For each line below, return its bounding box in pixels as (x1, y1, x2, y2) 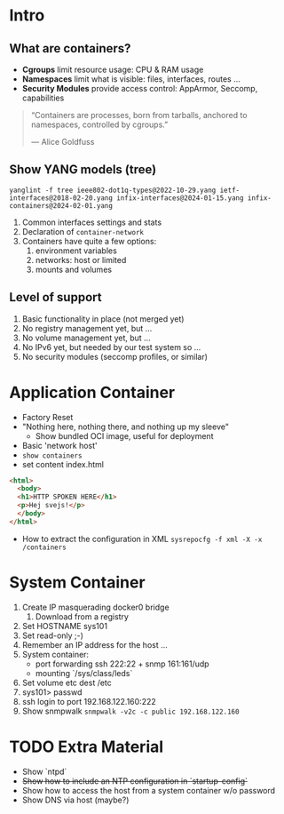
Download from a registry (35, 610, 129, 622)
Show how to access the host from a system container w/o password (21, 785, 276, 795)
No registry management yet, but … (21, 323, 153, 333)
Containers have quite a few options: (21, 235, 157, 246)
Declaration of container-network (21, 226, 145, 236)
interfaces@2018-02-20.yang (9, 193, 114, 203)
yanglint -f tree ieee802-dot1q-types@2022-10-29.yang (9, 186, 217, 195)
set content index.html (21, 459, 105, 469)
